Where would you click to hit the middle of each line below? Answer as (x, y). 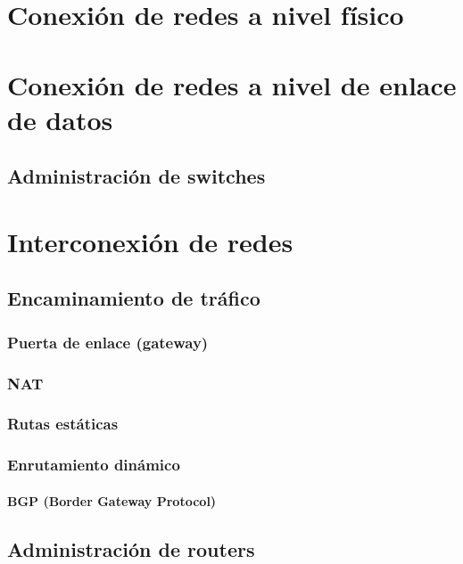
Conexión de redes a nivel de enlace (232, 84)
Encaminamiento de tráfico (134, 298)
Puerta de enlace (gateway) (108, 342)
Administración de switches (136, 176)
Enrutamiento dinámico (94, 465)
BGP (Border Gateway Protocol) (112, 500)
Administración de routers (131, 548)
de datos (60, 119)
